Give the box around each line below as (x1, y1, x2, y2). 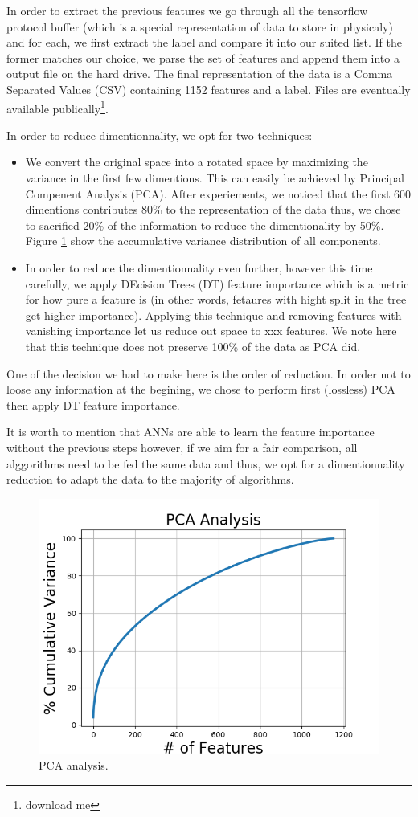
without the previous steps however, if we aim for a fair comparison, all (6, 439, 358, 455)
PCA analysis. (39, 757, 109, 774)
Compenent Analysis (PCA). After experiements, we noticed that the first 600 (25, 185, 412, 202)
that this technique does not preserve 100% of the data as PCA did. (25, 337, 361, 354)
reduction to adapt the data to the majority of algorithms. (6, 471, 294, 488)
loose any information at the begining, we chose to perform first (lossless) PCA (6, 381, 395, 398)
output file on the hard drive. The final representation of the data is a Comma (6, 65, 393, 82)
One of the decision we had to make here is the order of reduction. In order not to (6, 365, 411, 382)
